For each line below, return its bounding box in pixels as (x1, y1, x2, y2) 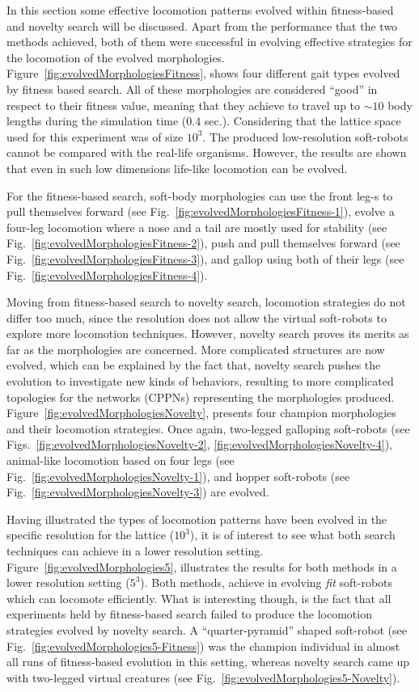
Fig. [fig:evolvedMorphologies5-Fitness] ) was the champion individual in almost (6, 637, 400, 654)
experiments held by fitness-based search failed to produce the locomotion (6, 605, 372, 622)
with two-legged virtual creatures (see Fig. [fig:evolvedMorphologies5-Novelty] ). (6, 669, 400, 686)
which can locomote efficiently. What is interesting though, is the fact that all (6, 589, 391, 606)
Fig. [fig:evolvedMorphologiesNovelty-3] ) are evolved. (6, 483, 269, 500)
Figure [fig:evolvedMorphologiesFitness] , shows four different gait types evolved (6, 65, 400, 82)
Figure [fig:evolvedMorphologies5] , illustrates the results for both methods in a (6, 558, 397, 575)
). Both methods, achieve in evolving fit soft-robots (140, 574, 393, 591)
